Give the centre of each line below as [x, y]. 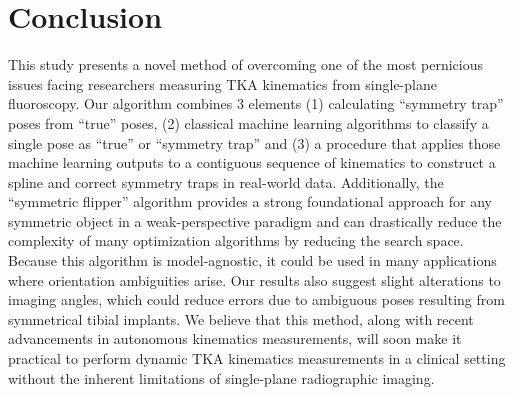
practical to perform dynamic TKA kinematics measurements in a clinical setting [257, 358]
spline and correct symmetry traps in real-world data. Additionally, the [226, 181]
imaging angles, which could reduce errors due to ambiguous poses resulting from [256, 299]
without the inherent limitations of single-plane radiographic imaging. [221, 377]
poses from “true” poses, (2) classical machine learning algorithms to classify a [248, 122]
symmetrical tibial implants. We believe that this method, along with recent [241, 318]
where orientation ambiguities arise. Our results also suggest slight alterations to [254, 279]
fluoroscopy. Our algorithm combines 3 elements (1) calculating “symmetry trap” [256, 103]
